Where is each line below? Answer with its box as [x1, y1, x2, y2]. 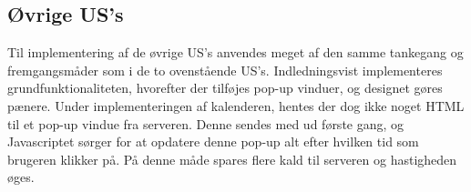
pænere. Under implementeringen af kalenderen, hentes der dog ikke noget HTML [7, 96, 465, 115]
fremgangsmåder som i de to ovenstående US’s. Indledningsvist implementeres [7, 60, 443, 79]
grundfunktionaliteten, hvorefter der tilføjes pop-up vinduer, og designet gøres [7, 78, 443, 97]
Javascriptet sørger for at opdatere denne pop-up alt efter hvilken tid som [7, 132, 419, 151]
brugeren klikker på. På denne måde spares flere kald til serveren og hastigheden [7, 149, 457, 168]
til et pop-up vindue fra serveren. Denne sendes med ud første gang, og [7, 114, 404, 133]
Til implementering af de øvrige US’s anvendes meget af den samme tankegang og [7, 43, 464, 62]
